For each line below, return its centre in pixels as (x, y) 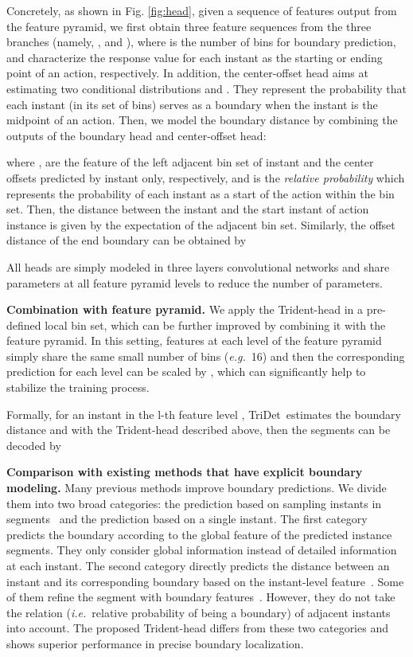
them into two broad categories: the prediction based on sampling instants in (194, 503)
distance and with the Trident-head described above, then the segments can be (199, 430)
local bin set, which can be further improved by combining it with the (215, 325)
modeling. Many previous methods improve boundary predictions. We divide (197, 488)
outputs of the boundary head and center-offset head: (136, 135)
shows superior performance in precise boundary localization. (155, 643)
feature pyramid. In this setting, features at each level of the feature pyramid (194, 340)
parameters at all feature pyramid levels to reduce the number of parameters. (195, 282)
